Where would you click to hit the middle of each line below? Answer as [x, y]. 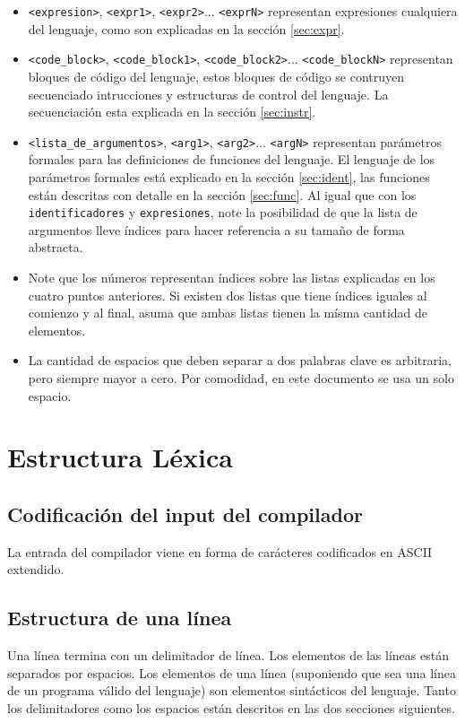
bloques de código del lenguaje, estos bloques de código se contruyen [216, 76]
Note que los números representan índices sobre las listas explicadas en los [232, 277]
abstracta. [56, 247]
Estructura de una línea [120, 618]
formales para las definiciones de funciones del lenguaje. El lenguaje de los [232, 159]
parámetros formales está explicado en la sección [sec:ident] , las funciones [229, 176]
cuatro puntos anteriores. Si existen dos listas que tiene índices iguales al [228, 295]
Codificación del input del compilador [185, 514]
